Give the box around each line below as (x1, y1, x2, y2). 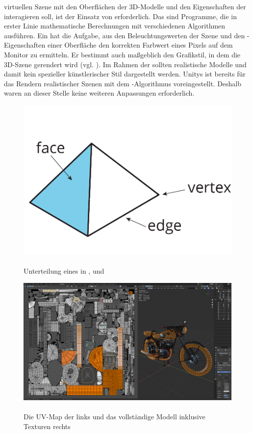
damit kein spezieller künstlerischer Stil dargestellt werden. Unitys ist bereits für (4, 69, 246, 79)
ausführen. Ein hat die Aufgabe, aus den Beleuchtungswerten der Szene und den (4, 30, 245, 40)
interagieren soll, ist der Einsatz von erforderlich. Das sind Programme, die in (4, 11, 237, 21)
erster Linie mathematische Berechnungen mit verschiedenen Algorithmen (4, 21, 226, 31)
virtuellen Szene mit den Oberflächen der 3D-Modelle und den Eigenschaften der (4, 1, 246, 11)
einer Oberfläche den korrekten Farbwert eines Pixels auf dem (47, 40, 233, 50)
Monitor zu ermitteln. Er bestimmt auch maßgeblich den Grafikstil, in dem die (4, 49, 241, 59)
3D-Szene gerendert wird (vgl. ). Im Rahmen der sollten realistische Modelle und (4, 59, 247, 69)
